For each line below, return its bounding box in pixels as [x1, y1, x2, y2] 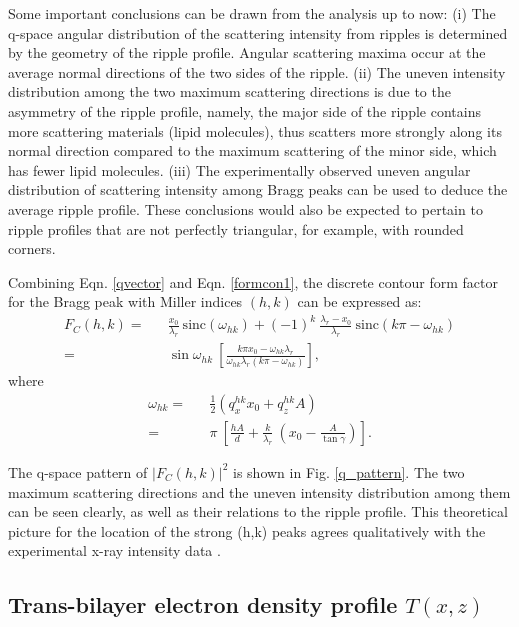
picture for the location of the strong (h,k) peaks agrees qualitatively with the [8, 520, 486, 541]
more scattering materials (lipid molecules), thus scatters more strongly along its [8, 120, 502, 141]
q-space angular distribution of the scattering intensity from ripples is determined [8, 22, 508, 43]
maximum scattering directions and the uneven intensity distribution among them [8, 481, 511, 502]
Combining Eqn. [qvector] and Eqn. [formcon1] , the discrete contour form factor [8, 271, 498, 292]
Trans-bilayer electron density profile [8, 589, 398, 620]
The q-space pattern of [8, 461, 148, 482]
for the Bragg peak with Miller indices [8, 291, 243, 312]
